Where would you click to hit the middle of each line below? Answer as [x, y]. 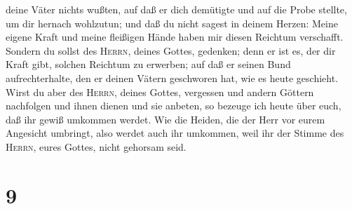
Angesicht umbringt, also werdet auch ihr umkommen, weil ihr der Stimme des [175, 133]
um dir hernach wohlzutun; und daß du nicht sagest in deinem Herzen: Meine [172, 23]
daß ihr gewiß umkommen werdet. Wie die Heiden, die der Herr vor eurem [165, 119]
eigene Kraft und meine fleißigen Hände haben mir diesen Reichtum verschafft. [175, 37]
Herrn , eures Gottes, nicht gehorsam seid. [96, 146]
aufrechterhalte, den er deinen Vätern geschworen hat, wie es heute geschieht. [172, 77]
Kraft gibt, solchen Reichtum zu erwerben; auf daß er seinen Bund [148, 64]
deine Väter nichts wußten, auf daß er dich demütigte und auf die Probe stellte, [176, 9]
